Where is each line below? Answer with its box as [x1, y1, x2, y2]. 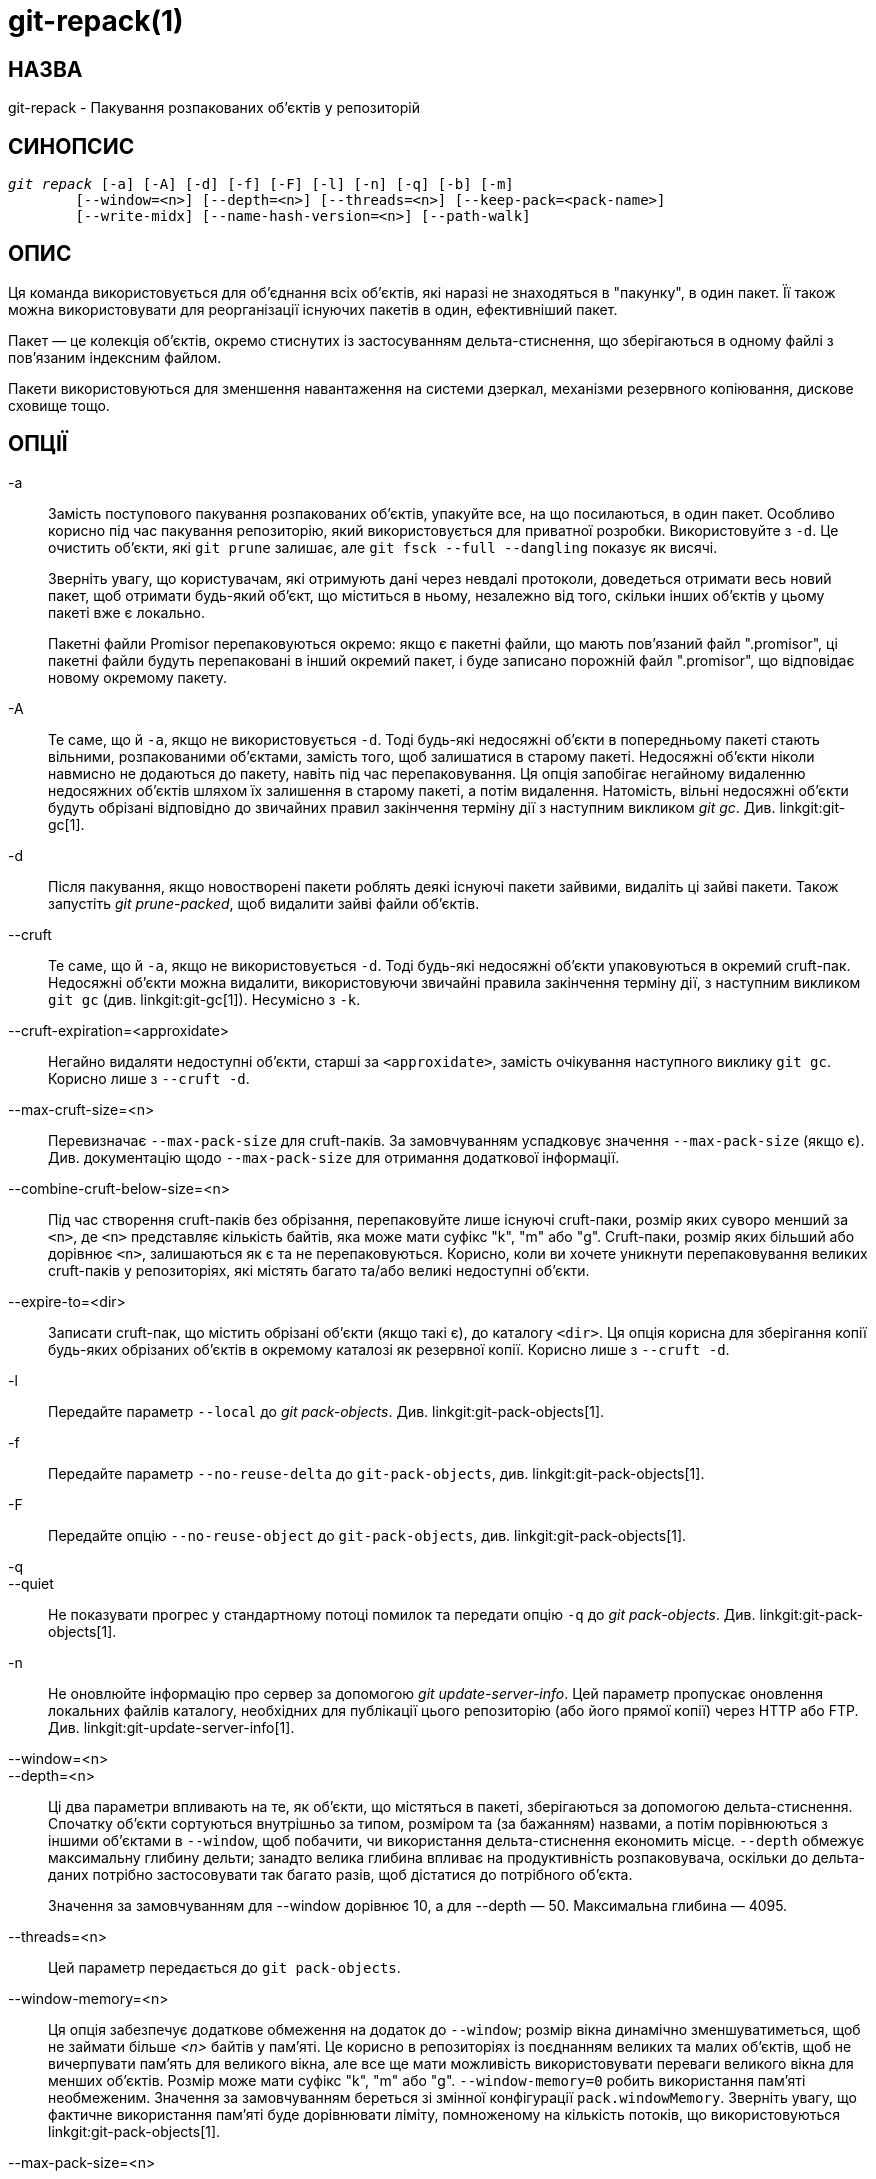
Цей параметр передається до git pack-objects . [48, 1958, 401, 1976]
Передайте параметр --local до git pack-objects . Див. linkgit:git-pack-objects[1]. [48, 1402, 605, 1420]
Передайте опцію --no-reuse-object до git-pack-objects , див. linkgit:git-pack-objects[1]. [48, 1526, 687, 1544]
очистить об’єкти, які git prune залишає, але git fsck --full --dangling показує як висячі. [48, 538, 718, 556]
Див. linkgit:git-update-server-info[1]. [48, 1718, 295, 1736]
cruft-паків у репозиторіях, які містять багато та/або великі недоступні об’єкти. [48, 1261, 590, 1279]
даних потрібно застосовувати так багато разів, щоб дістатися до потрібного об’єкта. [48, 1865, 633, 1883]
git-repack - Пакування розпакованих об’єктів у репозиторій [8, 99, 420, 117]
